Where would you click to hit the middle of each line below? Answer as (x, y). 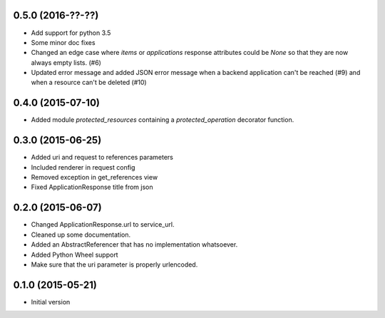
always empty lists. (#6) (66, 62)
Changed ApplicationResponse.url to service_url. (103, 225)
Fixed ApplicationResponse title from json (92, 187)
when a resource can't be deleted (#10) (89, 83)
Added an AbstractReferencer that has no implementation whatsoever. (134, 245)
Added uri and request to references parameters (102, 158)
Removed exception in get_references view (94, 178)
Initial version (51, 302)
